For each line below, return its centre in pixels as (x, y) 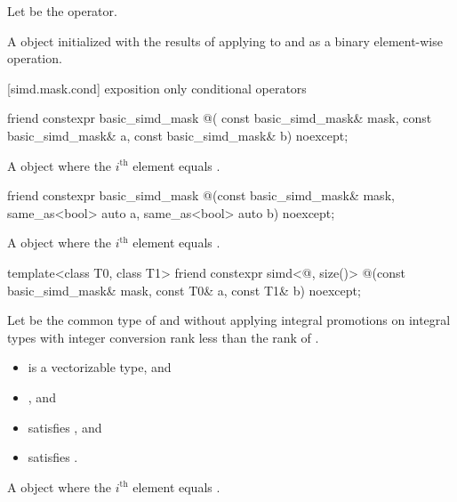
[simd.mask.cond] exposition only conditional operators (157, 88)
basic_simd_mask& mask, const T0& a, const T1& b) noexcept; (184, 290)
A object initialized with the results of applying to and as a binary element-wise (225, 40)
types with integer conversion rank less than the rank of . (163, 337)
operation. (35, 58)
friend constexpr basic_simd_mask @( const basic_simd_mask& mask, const (220, 118)
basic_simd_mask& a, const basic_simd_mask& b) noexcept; (178, 135)
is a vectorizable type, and (100, 367)
